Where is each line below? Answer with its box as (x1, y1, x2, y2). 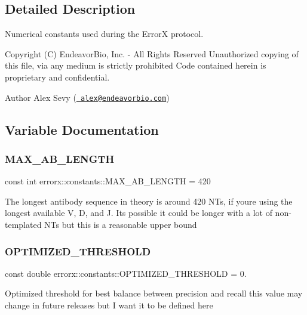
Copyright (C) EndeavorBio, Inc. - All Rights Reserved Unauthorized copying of (5, 47, 299, 60)
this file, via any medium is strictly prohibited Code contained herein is (5, 59, 266, 72)
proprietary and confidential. (5, 70, 110, 83)
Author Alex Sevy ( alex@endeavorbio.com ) (5, 91, 170, 103)
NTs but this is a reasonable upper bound (44, 218, 197, 231)
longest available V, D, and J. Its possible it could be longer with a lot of (5, 206, 272, 219)
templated (5, 218, 42, 231)
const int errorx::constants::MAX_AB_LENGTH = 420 (5, 175, 211, 187)
